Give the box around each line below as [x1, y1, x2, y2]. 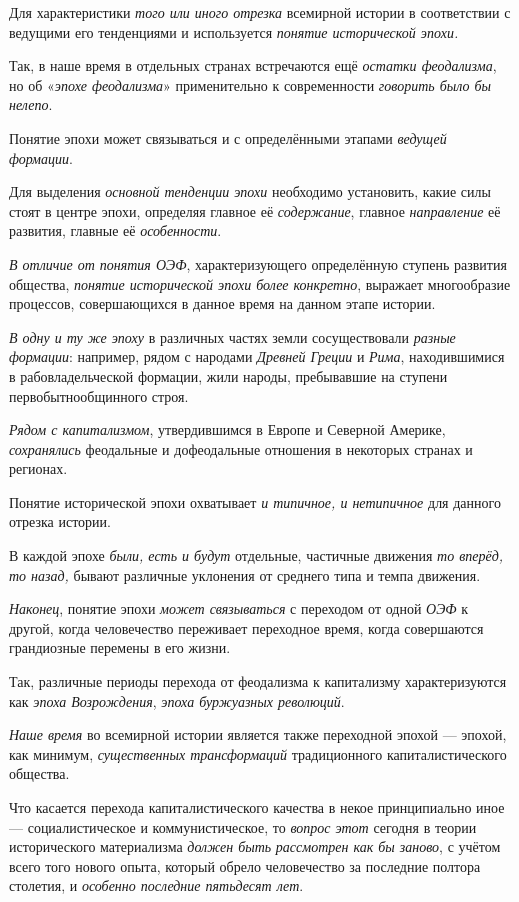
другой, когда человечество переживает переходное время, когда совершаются [9, 617, 484, 638]
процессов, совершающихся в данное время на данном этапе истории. [9, 293, 436, 314]
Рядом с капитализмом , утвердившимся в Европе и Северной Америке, [9, 419, 446, 440]
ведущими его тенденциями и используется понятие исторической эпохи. [9, 21, 459, 42]
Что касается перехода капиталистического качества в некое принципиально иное [9, 797, 505, 817]
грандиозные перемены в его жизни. [9, 637, 231, 658]
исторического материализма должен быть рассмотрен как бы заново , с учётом [9, 836, 501, 857]
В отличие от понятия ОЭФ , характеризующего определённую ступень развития [9, 253, 507, 274]
